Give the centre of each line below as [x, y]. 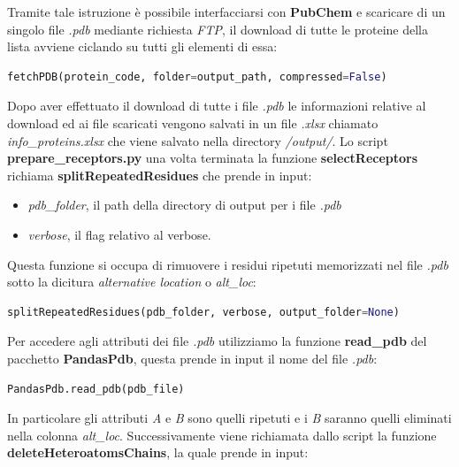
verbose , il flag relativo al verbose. [119, 234]
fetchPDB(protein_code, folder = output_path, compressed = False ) [197, 77]
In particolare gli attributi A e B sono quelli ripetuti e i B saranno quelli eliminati [229, 418]
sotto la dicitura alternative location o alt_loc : [132, 282]
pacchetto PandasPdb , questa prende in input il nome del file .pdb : [192, 358]
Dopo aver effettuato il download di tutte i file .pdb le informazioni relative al [217, 106]
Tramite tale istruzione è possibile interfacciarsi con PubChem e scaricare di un [226, 11]
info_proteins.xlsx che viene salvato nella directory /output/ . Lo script [198, 140]
